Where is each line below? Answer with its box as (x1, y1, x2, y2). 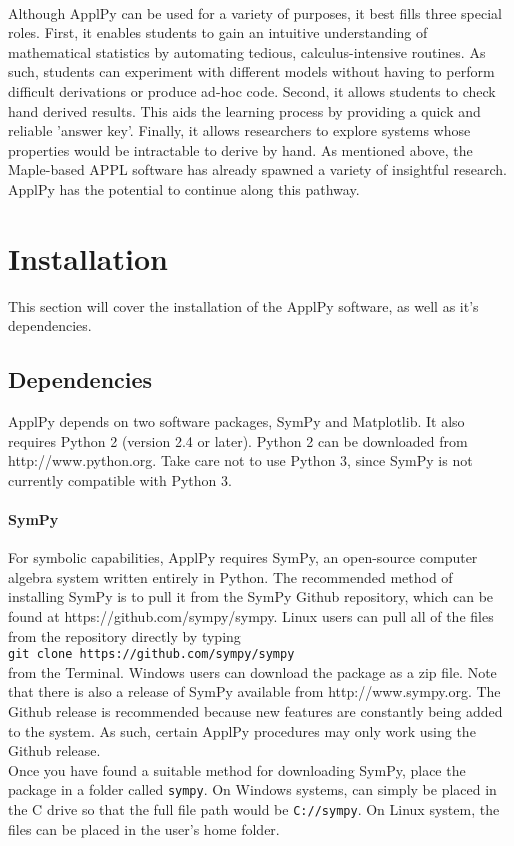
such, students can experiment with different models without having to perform (8, 61, 495, 82)
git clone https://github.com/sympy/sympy (8, 647, 295, 662)
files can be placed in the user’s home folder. (8, 818, 280, 839)
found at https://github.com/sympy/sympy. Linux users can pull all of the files (8, 606, 494, 626)
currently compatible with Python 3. (8, 469, 232, 490)
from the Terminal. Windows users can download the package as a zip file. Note (8, 661, 497, 682)
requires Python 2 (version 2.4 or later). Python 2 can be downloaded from (8, 430, 468, 451)
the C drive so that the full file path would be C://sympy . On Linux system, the (8, 799, 500, 820)
